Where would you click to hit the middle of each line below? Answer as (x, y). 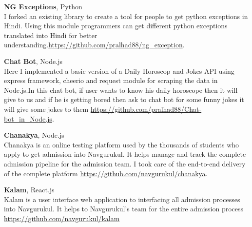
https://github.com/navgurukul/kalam (62, 218)
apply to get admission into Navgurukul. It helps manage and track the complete (125, 154)
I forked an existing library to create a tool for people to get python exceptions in (126, 16)
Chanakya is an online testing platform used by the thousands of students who (122, 144)
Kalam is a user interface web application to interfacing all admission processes (122, 199)
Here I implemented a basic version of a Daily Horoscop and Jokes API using (119, 71)
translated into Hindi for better (51, 35)
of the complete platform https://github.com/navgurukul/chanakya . (106, 173)
